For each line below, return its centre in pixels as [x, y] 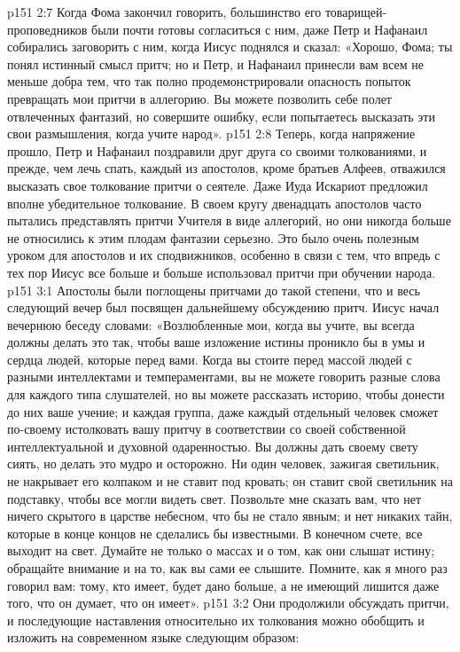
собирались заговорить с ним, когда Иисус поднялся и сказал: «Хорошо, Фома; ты [230, 47]
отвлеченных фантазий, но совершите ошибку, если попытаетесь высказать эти [221, 116]
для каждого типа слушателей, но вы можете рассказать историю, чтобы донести [226, 394]
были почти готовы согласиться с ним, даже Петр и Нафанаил [260, 29]
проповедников [47, 29]
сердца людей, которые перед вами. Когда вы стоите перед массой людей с [210, 359]
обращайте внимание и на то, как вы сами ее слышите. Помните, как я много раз [227, 568]
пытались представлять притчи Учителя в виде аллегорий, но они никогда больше [229, 220]
